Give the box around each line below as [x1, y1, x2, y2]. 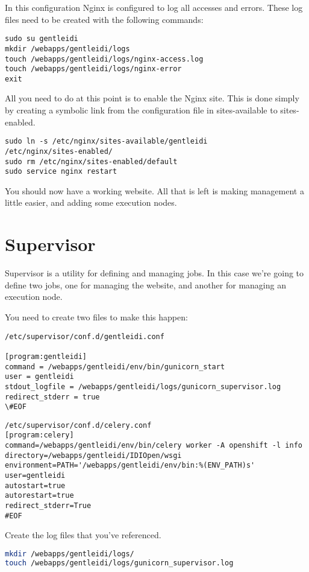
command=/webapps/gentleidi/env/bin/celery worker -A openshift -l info [5, 441, 302, 450]
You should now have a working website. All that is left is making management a [5, 184, 304, 197]
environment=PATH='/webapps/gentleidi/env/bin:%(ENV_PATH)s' [5, 461, 255, 470]
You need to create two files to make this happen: [5, 310, 188, 323]
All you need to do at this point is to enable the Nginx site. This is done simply [5, 92, 299, 104]
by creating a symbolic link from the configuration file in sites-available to [5, 104, 278, 116]
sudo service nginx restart [5, 167, 117, 176]
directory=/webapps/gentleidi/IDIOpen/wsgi [5, 451, 182, 460]
